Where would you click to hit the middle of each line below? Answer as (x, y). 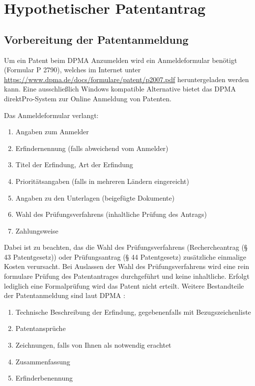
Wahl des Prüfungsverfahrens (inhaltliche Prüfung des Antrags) (111, 214)
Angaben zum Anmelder (52, 132)
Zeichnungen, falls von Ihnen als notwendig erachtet (93, 345)
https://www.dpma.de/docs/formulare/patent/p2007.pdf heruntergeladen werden (127, 79)
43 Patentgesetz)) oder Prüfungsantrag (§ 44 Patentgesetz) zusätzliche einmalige (125, 256)
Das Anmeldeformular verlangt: (51, 115)
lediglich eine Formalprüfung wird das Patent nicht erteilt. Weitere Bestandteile (124, 285)
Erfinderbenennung (44, 378)
